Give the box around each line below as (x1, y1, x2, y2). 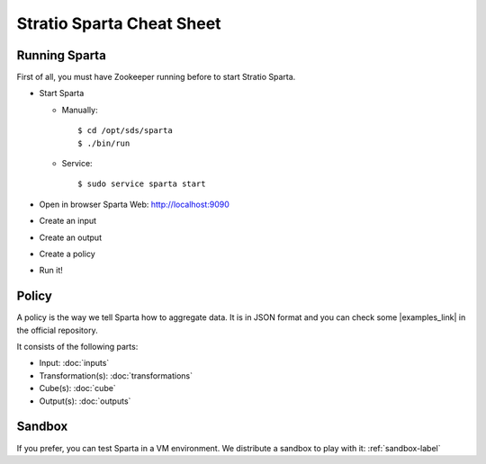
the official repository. (16, 325, 98, 335)
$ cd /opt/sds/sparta (77, 126, 173, 136)
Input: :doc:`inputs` (39, 358, 110, 369)
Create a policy (39, 248, 96, 259)
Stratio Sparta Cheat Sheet (16, 13, 221, 33)
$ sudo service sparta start (77, 179, 206, 189)
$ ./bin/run (77, 138, 130, 148)
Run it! (39, 265, 63, 276)
